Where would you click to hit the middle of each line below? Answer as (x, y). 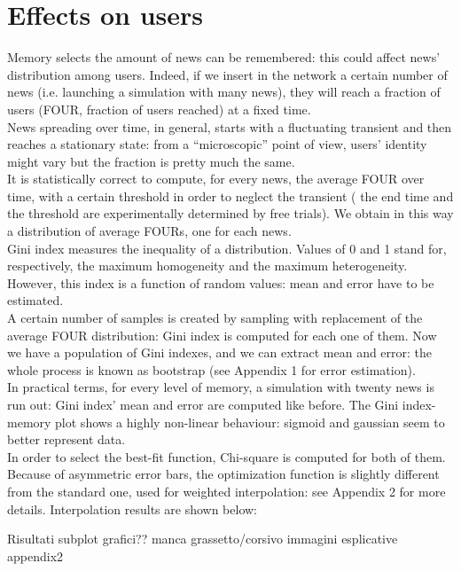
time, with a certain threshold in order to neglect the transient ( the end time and (230, 196)
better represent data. (66, 439)
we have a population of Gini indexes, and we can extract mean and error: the (220, 352)
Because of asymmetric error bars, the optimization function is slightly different (223, 474)
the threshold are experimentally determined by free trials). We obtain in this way (230, 213)
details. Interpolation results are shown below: (132, 508)
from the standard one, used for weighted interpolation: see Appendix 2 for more (227, 491)
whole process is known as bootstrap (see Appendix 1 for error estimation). (211, 369)
